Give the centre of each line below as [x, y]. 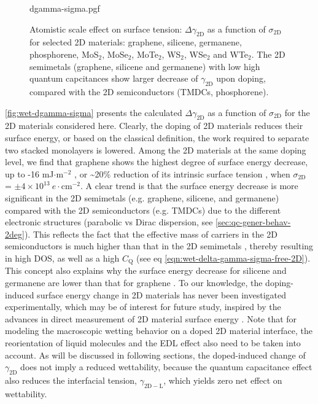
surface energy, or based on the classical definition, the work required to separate [157, 137]
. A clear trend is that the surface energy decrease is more [189, 186]
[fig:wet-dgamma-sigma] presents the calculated [94, 112]
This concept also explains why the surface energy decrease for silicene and [146, 270]
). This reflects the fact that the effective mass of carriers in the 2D [151, 234]
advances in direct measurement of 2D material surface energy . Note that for [151, 318]
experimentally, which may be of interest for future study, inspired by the [143, 307]
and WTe [231, 54]
